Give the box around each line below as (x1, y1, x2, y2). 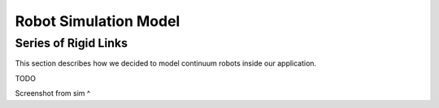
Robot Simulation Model (15, 12, 180, 30)
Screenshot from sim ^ (15, 89, 91, 98)
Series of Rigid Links (15, 36, 128, 50)
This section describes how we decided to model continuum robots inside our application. (15, 58, 317, 68)
